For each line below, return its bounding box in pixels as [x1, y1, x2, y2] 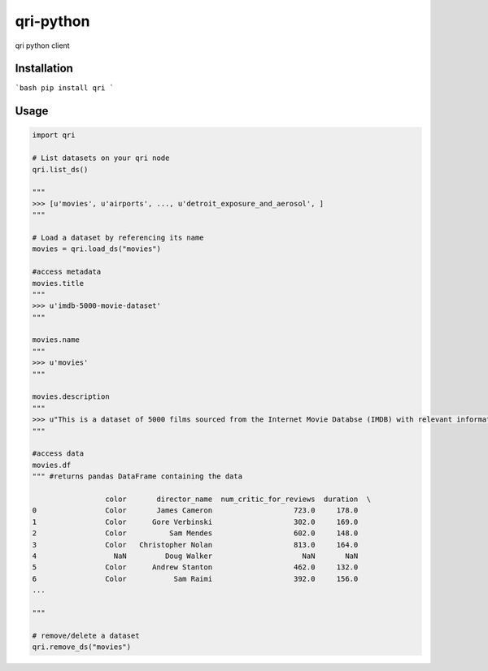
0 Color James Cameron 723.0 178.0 [32, 506, 359, 515]
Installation [15, 62, 73, 76]
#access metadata [32, 267, 102, 276]
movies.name [32, 335, 81, 344]
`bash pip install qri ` [15, 84, 114, 93]
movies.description [32, 392, 110, 401]
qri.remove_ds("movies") [32, 643, 132, 652]
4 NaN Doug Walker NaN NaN [32, 551, 359, 561]
